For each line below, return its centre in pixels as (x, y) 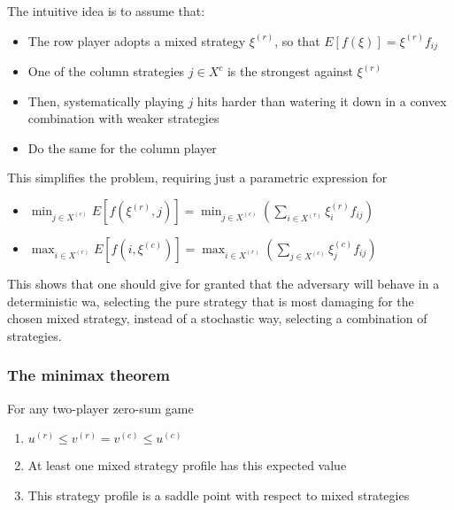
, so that (297, 40)
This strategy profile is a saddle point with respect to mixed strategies (219, 495)
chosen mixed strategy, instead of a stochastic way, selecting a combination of (217, 318)
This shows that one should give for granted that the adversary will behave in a (223, 284)
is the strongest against (290, 71)
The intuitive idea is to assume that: (106, 11)
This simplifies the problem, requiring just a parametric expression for (197, 178)
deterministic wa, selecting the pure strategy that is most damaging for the (211, 301)
